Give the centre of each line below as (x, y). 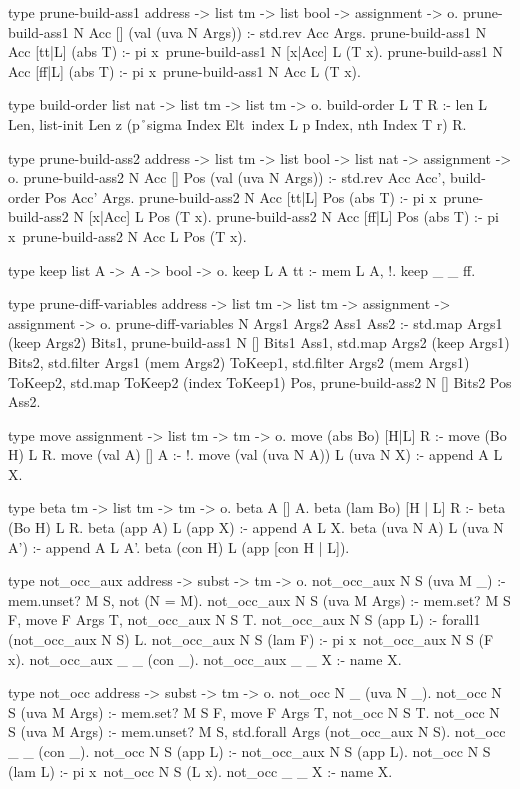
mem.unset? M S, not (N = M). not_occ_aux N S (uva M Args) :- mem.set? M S (259, 599)
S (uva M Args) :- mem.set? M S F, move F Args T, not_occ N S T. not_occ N (254, 711)
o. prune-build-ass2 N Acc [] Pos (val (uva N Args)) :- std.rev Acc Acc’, (227, 177)
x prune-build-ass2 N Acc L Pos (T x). (127, 235)
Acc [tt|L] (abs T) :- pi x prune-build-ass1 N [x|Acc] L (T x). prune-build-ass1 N (256, 51)
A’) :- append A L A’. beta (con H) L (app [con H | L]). (179, 546)
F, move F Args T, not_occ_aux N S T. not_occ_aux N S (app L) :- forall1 (244, 619)
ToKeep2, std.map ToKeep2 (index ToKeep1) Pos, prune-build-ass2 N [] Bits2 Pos (260, 381)
